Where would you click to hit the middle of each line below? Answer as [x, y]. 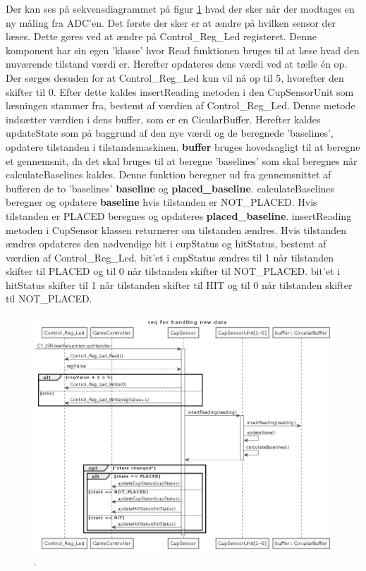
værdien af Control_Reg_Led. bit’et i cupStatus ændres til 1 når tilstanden [170, 257]
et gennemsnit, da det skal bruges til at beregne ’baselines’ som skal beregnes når [182, 160]
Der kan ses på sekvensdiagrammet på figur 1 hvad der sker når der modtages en [180, 8]
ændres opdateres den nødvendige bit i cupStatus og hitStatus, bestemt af [166, 244]
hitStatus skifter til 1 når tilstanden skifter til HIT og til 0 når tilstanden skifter [179, 284]
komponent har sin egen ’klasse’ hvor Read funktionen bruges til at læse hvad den [183, 50]
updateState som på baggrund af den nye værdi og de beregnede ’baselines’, [170, 133]
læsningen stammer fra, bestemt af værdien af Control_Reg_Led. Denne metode [181, 105]
